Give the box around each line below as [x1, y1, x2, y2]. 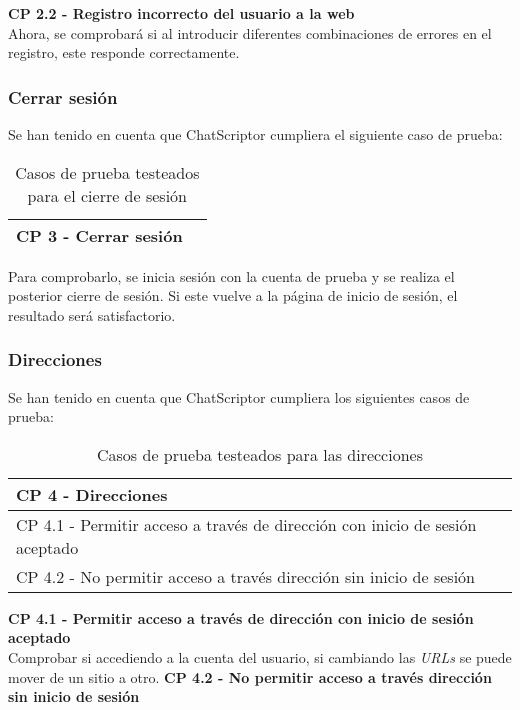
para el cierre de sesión [27, 183, 188, 207]
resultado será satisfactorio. [8, 304, 176, 325]
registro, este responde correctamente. [8, 42, 240, 63]
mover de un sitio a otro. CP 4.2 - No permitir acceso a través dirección [8, 666, 492, 687]
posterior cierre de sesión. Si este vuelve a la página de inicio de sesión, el [8, 285, 458, 306]
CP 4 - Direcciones [16, 482, 168, 506]
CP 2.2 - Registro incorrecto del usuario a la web [8, 3, 355, 23]
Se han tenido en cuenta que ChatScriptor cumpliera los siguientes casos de [8, 386, 470, 407]
